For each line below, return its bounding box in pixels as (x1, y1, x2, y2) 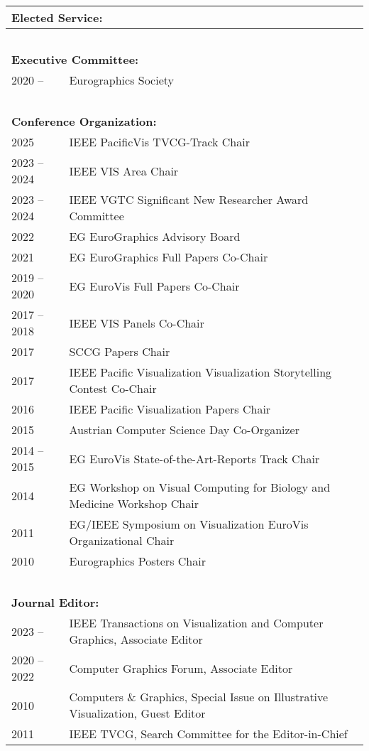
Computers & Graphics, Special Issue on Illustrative (69, 688, 329, 705)
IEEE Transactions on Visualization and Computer (69, 615, 324, 631)
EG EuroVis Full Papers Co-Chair (69, 277, 240, 294)
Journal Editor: (11, 594, 99, 610)
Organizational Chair (69, 532, 175, 549)
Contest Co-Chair (69, 380, 157, 396)
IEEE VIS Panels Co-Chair (69, 314, 204, 331)
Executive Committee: (11, 51, 139, 67)
